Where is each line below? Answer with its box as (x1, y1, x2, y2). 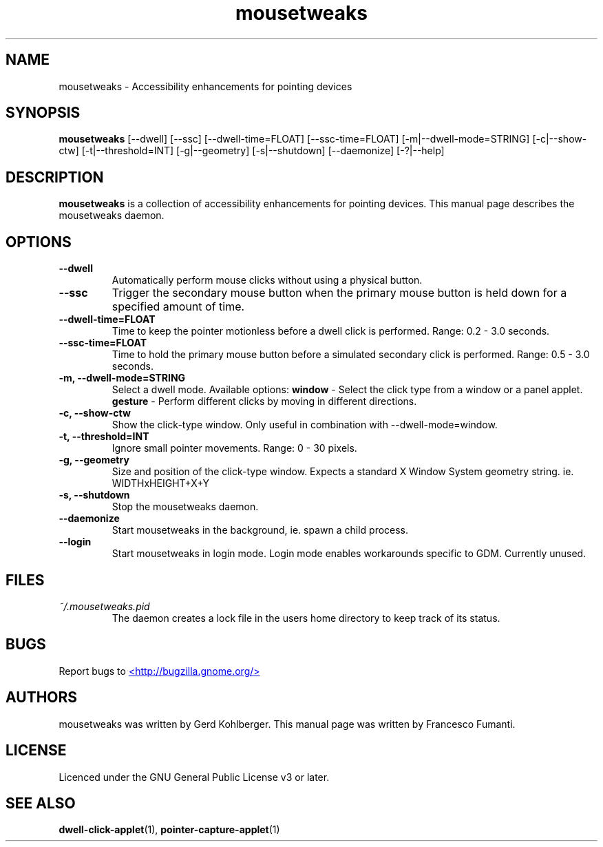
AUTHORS (6, 689, 78, 707)
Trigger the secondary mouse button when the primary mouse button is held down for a (112, 286, 567, 300)
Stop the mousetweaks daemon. (112, 501, 259, 513)
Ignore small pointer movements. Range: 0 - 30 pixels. (112, 442, 357, 454)
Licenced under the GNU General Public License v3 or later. (59, 771, 330, 783)
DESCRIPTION (6, 168, 104, 186)
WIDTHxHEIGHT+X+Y (112, 477, 210, 490)
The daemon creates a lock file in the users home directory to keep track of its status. (112, 611, 500, 624)
